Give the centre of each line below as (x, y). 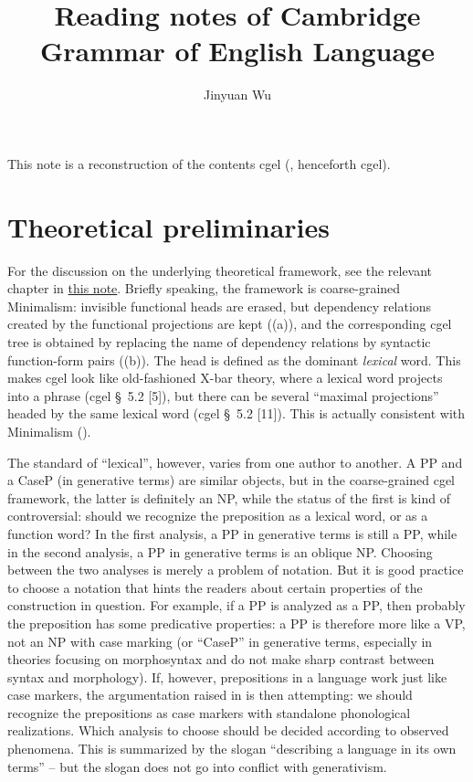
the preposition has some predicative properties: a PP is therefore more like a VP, (236, 623)
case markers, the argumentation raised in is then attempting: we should (210, 695)
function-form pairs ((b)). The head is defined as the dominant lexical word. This (234, 359)
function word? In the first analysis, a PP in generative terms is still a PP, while (232, 533)
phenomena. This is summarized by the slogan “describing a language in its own (232, 749)
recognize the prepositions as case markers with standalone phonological (209, 712)
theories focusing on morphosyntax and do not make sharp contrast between (221, 659)
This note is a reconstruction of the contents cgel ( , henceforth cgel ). (199, 163)
